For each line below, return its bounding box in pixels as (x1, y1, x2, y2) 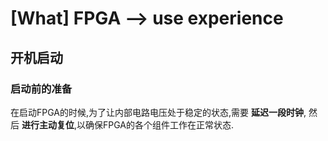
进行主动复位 (21, 118, 75, 131)
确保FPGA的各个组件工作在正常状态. (84, 118, 234, 131)
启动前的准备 (10, 82, 73, 96)
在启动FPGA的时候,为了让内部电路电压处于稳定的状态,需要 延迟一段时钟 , (10, 106, 307, 118)
